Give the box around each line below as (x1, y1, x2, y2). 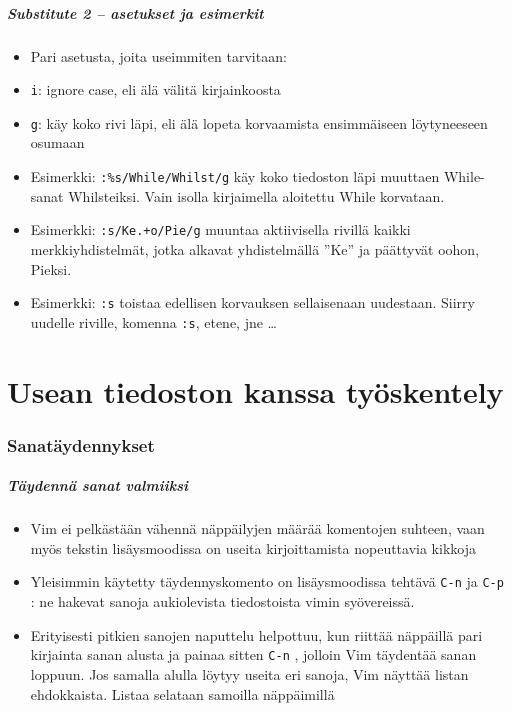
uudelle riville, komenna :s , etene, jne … (30, 311, 277, 332)
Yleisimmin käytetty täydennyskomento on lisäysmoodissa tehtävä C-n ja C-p (30, 571, 504, 592)
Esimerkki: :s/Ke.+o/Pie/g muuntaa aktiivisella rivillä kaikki (30, 219, 411, 240)
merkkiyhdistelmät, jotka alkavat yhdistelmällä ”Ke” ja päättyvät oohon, (30, 238, 480, 259)
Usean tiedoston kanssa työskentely (7, 370, 504, 411)
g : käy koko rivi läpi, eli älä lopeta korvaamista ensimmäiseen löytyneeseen (30, 112, 488, 133)
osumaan (30, 132, 85, 153)
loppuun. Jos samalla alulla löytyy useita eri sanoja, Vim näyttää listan (30, 663, 469, 684)
